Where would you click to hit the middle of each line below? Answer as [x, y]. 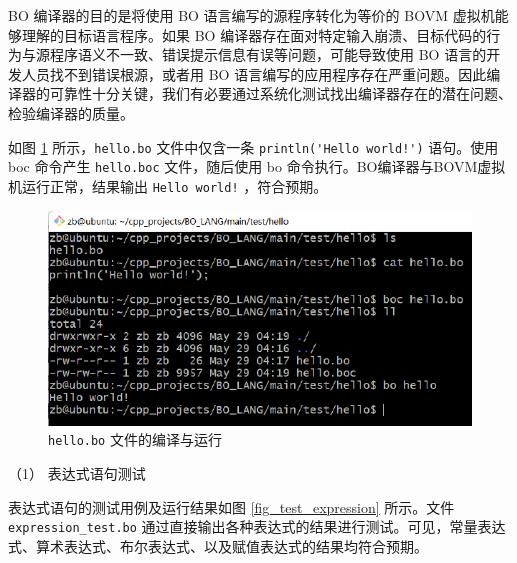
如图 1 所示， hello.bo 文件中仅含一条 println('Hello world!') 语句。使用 [253, 146]
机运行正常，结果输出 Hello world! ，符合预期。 [168, 185]
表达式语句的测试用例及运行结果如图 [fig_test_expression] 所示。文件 [231, 506]
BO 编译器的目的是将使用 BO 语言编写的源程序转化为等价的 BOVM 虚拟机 [251, 15]
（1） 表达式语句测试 [77, 473]
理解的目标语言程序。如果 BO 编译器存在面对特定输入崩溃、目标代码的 [254, 34]
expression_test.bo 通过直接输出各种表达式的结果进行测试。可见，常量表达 [257, 526]
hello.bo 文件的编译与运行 [135, 439]
